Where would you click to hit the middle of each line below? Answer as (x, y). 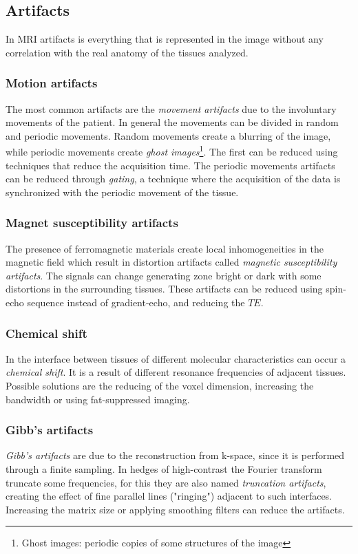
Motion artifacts (52, 83)
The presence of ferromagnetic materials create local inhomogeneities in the (165, 248)
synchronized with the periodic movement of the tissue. (122, 192)
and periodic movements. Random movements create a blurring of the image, (168, 135)
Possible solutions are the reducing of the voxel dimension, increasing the (160, 386)
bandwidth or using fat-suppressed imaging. (98, 399)
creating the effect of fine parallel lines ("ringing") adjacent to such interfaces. (169, 496)
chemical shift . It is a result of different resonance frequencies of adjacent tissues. (176, 372)
